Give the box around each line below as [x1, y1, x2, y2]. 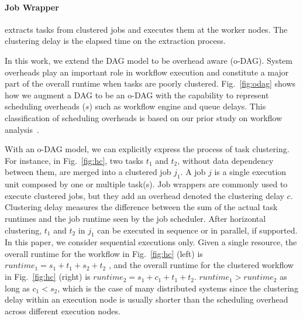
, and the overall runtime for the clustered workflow [108, 259, 294, 271]
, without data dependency [177, 154, 274, 166]
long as [5, 282, 30, 294]
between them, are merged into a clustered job [5, 166, 171, 178]
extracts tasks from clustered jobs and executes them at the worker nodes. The [5, 23, 288, 35]
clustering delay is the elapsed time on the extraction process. [5, 35, 226, 47]
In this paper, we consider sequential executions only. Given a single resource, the [5, 236, 297, 248]
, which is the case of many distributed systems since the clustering [57, 282, 298, 294]
